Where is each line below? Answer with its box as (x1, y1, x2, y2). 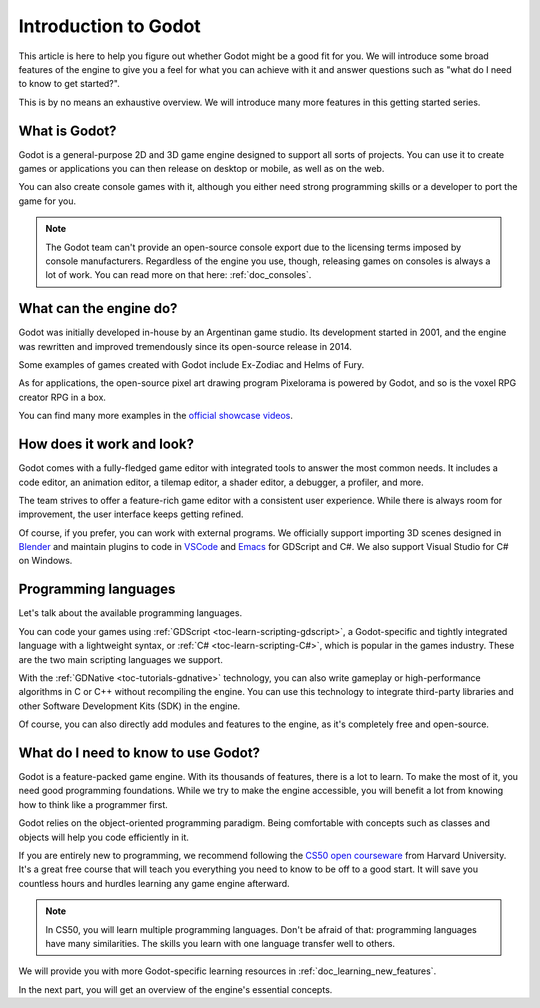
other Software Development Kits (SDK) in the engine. (18, 700, 241, 712)
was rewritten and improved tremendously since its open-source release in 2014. (18, 340, 352, 352)
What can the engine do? (18, 300, 178, 317)
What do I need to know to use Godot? (18, 744, 260, 761)
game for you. (18, 195, 77, 207)
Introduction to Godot (18, 15, 202, 37)
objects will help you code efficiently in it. (18, 831, 190, 843)
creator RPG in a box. (18, 391, 107, 403)
